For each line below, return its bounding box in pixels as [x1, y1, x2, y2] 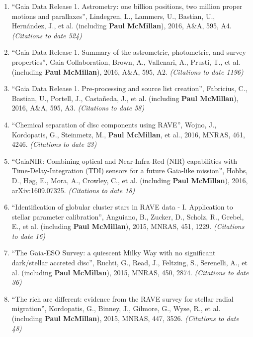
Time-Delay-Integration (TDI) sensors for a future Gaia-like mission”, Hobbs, [11, 165, 248, 176]
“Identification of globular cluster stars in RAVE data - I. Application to [11, 202, 233, 212]
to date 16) [11, 230, 46, 241]
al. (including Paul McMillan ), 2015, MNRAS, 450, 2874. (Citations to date [11, 267, 249, 277]
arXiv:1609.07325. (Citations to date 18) [11, 185, 135, 195]
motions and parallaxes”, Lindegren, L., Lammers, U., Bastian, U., [11, 10, 215, 21]
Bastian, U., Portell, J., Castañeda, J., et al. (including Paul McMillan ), [11, 93, 239, 103]
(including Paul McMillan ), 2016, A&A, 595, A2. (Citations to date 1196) [11, 66, 244, 77]
